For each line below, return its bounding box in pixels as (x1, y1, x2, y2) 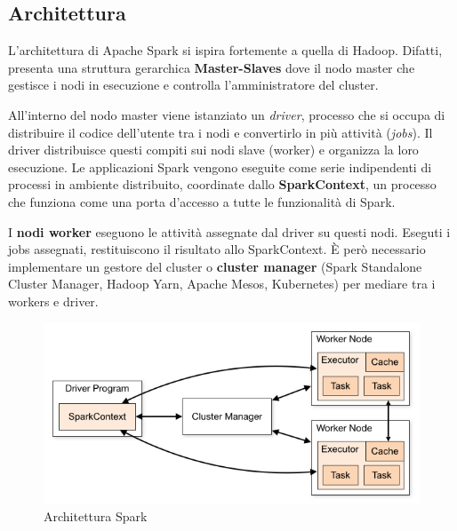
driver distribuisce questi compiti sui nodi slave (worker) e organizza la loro (8, 140, 419, 159)
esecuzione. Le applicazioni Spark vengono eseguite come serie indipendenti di (8, 157, 432, 176)
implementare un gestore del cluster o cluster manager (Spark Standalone (8, 257, 422, 275)
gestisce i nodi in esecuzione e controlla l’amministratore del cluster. (8, 75, 379, 94)
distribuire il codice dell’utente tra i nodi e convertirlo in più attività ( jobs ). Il (8, 123, 433, 141)
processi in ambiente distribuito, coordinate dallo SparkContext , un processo (8, 175, 437, 194)
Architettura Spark (44, 506, 148, 525)
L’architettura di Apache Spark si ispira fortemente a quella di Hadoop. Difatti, (8, 41, 443, 59)
